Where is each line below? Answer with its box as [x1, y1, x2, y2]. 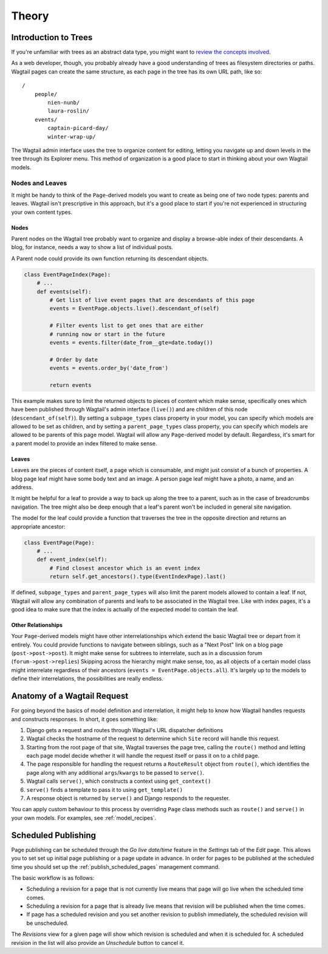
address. [11, 484, 33, 491]
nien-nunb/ [47, 99, 80, 106]
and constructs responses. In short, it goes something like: [11, 715, 158, 722]
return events [49, 382, 92, 388]
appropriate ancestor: [11, 523, 66, 530]
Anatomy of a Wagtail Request [11, 691, 129, 701]
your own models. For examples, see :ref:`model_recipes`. [11, 814, 157, 822]
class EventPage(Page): [24, 539, 95, 546]
